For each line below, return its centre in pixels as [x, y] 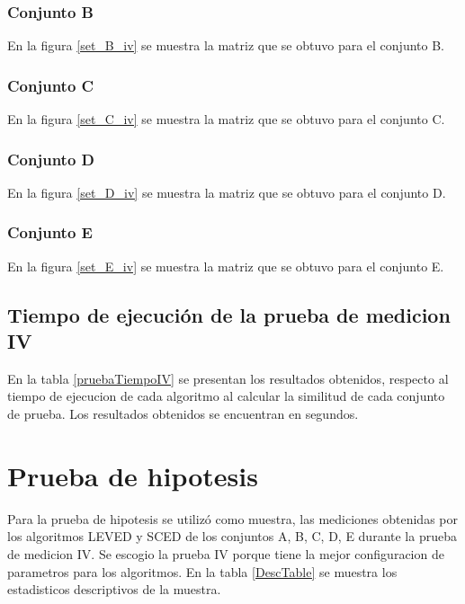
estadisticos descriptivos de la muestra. [114, 589]
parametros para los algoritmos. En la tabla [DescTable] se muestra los [202, 571]
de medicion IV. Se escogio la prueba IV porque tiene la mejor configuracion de [226, 553]
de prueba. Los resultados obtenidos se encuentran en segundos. [183, 414]
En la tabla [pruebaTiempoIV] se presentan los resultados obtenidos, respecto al [228, 378]
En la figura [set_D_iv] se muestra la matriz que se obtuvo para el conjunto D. [227, 192]
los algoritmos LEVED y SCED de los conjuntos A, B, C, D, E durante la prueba [232, 536]
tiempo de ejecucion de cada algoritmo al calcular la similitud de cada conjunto [226, 396]
